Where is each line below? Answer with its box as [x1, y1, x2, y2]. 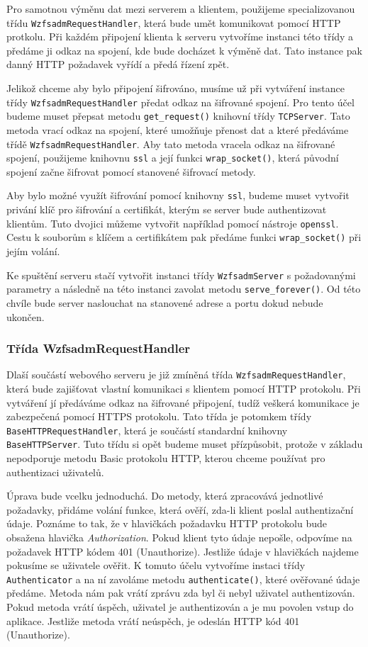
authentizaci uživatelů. [6, 464, 104, 479]
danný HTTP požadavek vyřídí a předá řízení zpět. [6, 57, 230, 72]
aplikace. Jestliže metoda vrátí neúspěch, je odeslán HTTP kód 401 [6, 613, 300, 628]
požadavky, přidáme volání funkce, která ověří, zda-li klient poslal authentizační [6, 502, 354, 517]
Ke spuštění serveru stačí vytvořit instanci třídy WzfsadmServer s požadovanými [6, 267, 356, 282]
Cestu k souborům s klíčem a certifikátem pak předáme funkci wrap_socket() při [6, 230, 362, 244]
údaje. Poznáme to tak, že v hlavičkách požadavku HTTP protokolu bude [6, 516, 327, 531]
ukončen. [6, 309, 45, 324]
